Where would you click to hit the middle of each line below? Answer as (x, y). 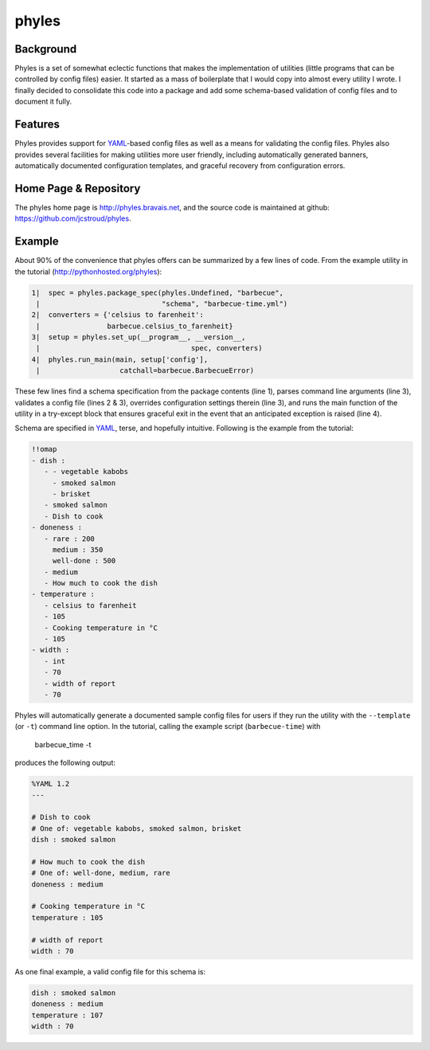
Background (46, 49)
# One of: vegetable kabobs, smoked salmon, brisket (137, 828)
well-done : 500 (84, 561)
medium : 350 (78, 549)
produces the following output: (65, 763)
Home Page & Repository (78, 188)
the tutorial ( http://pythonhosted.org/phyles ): (88, 272)
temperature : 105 (67, 917)
